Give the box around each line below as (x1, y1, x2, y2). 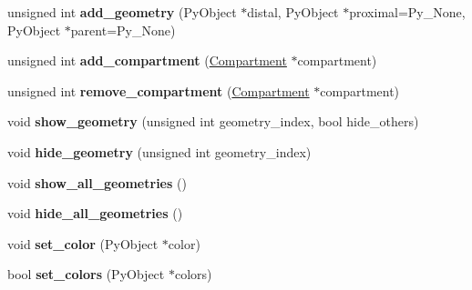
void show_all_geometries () (7, 173, 187, 192)
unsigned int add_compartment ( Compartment (7, 51, 287, 70)
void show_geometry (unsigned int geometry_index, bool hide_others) (7, 112, 419, 131)
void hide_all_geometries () (7, 204, 183, 223)
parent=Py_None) (70, 20, 176, 39)
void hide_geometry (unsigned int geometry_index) (7, 142, 312, 161)
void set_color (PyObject (7, 234, 159, 253)
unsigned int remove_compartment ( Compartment (7, 81, 310, 100)
